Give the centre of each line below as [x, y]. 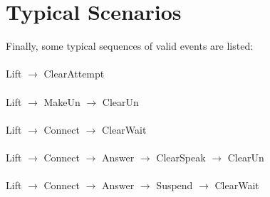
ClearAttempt [74, 74]
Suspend [175, 185]
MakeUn [62, 101]
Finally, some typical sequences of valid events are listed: [130, 46]
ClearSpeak [181, 157]
